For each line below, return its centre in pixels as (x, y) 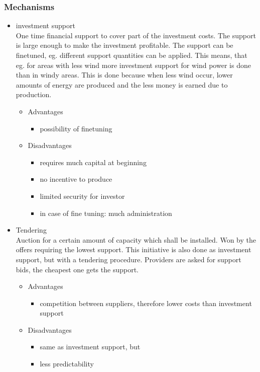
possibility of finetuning (76, 128)
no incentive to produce (76, 179)
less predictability (67, 364)
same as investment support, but (90, 347)
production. (34, 94)
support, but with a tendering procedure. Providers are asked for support (128, 259)
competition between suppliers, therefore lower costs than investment (146, 303)
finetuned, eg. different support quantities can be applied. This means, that (132, 55)
